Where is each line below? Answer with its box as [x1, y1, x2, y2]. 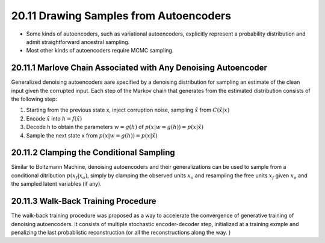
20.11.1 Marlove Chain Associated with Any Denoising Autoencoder [11, 63, 268, 73]
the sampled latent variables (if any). [11, 180, 102, 188]
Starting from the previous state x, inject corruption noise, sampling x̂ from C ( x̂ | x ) [26, 106, 230, 114]
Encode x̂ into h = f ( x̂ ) [26, 115, 82, 122]
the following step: [11, 95, 57, 103]
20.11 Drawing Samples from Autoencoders [11, 9, 232, 22]
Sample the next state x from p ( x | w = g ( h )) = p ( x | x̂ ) [26, 131, 158, 139]
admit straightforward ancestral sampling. [26, 38, 130, 45]
